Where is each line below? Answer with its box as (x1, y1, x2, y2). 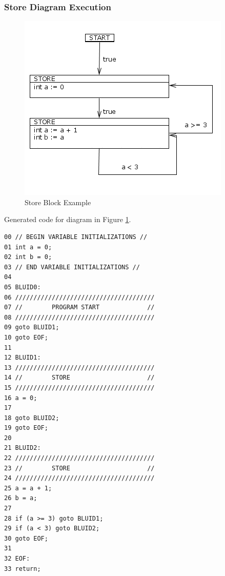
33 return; (4, 565, 41, 572)
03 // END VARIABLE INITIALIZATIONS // (4, 263, 140, 271)
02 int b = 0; (4, 253, 52, 261)
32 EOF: (4, 555, 30, 562)
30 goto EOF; (4, 534, 48, 542)
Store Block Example (25, 196, 91, 207)
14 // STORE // (4, 374, 155, 382)
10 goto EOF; (4, 333, 48, 341)
